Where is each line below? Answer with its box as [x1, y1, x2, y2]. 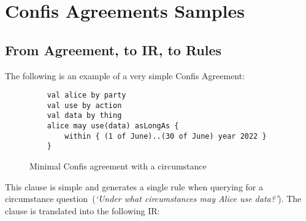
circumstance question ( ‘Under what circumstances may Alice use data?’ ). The [5, 192, 302, 205]
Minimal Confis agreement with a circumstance [29, 160, 207, 173]
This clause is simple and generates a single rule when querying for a [5, 180, 263, 193]
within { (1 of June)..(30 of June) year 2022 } [64, 131, 267, 141]
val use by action [47, 101, 122, 110]
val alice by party [47, 91, 126, 100]
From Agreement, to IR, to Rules [5, 40, 222, 59]
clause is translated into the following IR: [5, 204, 160, 217]
